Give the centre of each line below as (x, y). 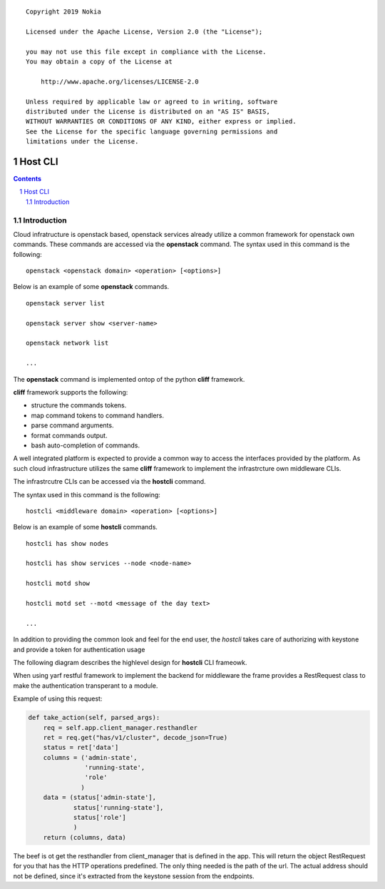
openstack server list (66, 303)
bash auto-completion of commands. (86, 445)
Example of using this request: (58, 698)
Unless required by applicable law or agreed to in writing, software (152, 101)
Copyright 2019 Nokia (63, 12)
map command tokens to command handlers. (97, 415)
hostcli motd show (58, 584)
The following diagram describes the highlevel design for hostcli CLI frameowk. (130, 662)
